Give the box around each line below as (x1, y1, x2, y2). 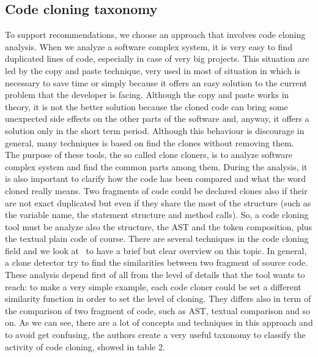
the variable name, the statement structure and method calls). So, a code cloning (5, 208, 309, 221)
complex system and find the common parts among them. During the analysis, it (5, 160, 308, 173)
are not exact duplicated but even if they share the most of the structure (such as (5, 196, 311, 209)
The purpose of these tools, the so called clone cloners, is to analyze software (5, 148, 292, 161)
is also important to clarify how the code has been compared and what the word (5, 172, 306, 185)
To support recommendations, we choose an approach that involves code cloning (5, 28, 306, 41)
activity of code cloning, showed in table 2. (5, 340, 165, 353)
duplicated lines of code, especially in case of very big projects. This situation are (5, 52, 309, 65)
